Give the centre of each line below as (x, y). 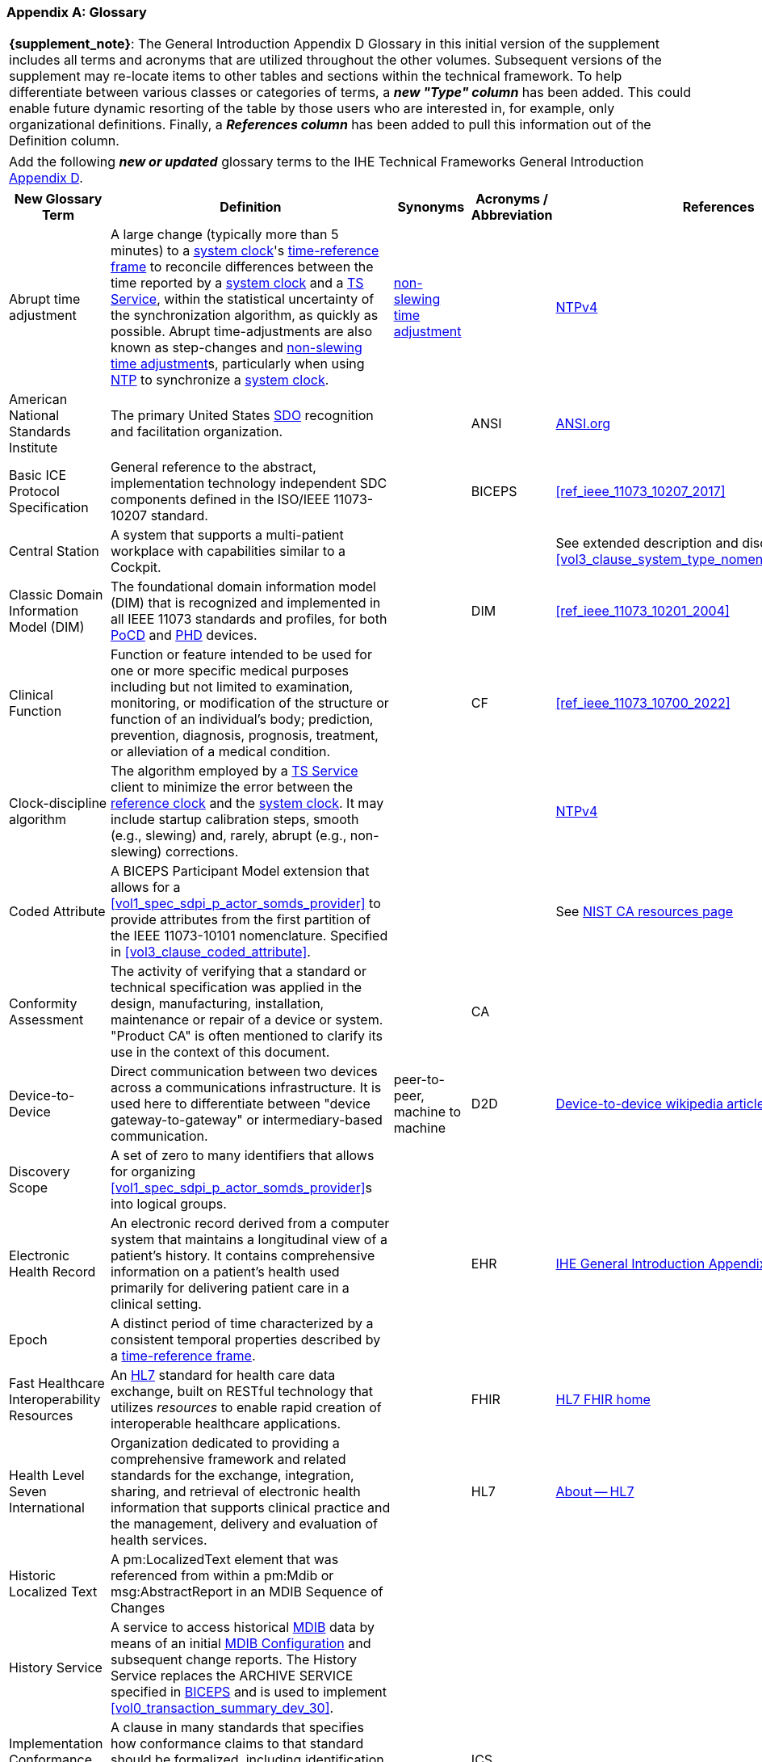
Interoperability (55, 1400)
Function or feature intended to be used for (241, 655)
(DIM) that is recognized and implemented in (245, 603)
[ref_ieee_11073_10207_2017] (641, 492)
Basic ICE (38, 475)
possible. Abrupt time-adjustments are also (241, 332)
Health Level (47, 1476)
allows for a (145, 887)
